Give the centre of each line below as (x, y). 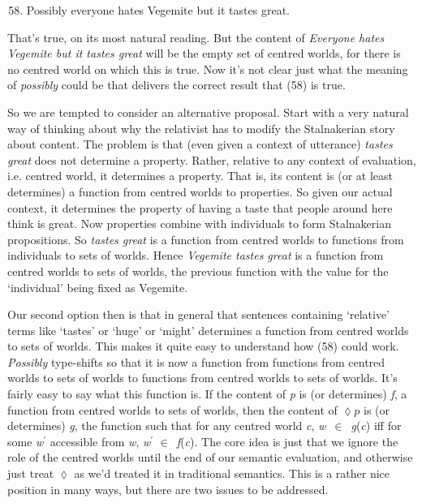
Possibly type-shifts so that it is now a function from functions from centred (196, 361)
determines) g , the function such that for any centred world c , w (167, 426)
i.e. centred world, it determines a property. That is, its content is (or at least (200, 176)
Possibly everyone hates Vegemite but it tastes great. (158, 10)
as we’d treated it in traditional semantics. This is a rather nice (232, 473)
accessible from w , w (100, 441)
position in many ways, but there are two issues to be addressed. (168, 489)
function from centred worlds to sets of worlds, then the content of (172, 409)
